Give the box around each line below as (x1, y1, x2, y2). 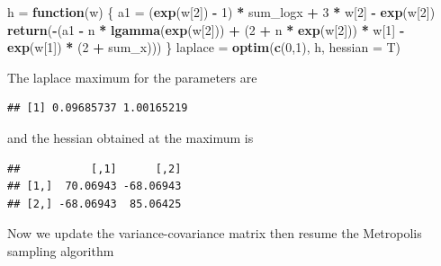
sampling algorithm (7, 241, 114, 260)
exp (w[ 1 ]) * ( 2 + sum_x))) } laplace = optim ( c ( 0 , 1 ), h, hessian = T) (7, 38, 401, 57)
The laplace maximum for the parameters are (7, 67, 257, 86)
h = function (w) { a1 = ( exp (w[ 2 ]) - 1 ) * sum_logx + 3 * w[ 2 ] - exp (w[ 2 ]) (7, 3, 436, 21)
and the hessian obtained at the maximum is (7, 128, 254, 146)
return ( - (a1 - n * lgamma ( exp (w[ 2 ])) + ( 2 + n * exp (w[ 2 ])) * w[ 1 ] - (7, 20, 405, 39)
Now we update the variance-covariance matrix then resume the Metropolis (7, 224, 422, 243)
